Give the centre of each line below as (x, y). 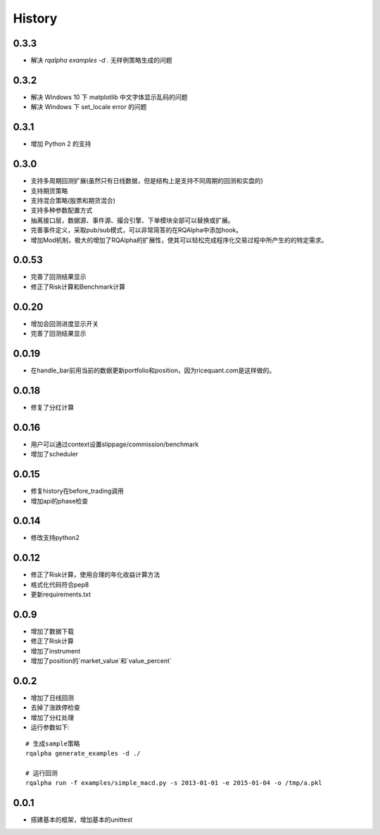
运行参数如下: (50, 727)
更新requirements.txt (61, 594)
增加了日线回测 (52, 698)
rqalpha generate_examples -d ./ (83, 754)
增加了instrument (56, 651)
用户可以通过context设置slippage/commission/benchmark (115, 444)
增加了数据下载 (52, 632)
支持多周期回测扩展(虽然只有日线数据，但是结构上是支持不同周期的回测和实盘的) (147, 181)
